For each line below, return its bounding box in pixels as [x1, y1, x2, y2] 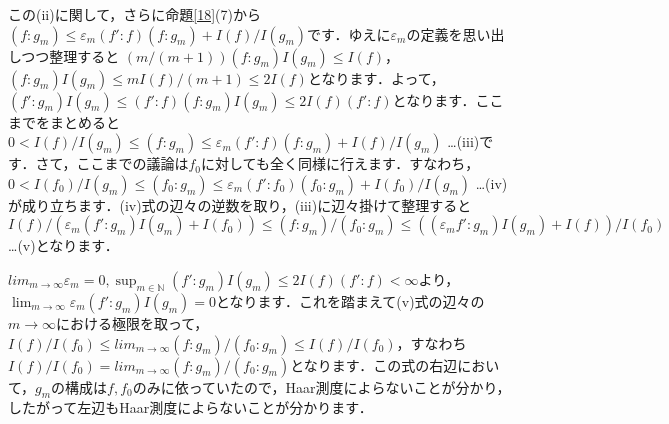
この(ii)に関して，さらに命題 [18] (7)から [8, 4, 261, 24]
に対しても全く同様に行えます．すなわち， [201, 153, 480, 174]
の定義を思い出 [406, 23, 505, 44]
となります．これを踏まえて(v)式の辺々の [216, 290, 485, 311]
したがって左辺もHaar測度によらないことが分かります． [8, 397, 366, 418]
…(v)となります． [8, 235, 119, 256]
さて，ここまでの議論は [35, 153, 189, 174]
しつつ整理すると [8, 45, 120, 66]
